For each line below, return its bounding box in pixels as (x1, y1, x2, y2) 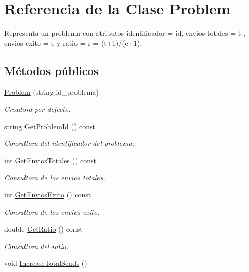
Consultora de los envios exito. (4, 206, 100, 217)
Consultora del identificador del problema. (4, 138, 134, 149)
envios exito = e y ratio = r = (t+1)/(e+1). (4, 37, 142, 48)
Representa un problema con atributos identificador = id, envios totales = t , (4, 28, 245, 38)
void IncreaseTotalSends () (4, 258, 87, 268)
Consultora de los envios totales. (4, 172, 105, 183)
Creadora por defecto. (4, 104, 71, 114)
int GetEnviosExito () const (4, 189, 91, 200)
